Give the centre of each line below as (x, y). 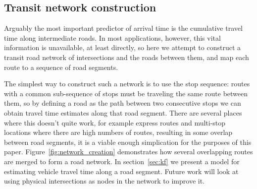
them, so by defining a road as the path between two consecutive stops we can (123, 103)
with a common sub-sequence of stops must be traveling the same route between (126, 93)
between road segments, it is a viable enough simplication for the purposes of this (128, 142)
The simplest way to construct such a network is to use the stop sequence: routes (127, 84)
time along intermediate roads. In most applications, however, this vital (112, 37)
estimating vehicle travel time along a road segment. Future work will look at (121, 171)
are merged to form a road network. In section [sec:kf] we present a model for (122, 161)
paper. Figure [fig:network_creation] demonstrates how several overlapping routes (128, 152)
